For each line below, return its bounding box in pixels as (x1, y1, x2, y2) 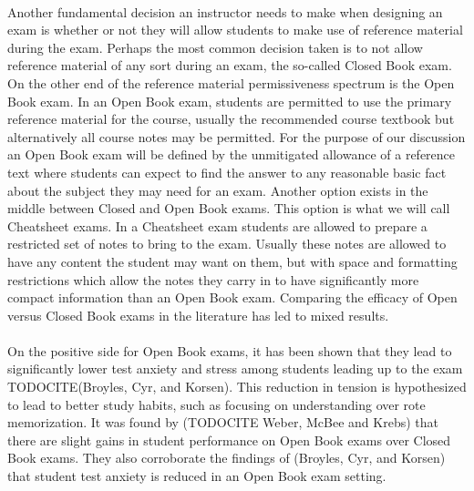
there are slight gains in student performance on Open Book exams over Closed (7, 430, 451, 449)
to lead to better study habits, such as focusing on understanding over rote (7, 394, 426, 414)
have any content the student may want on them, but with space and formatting (7, 251, 458, 271)
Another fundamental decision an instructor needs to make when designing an (7, 2, 443, 21)
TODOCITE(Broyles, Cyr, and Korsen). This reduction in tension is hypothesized (7, 377, 467, 396)
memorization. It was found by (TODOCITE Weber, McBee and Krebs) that (7, 413, 438, 432)
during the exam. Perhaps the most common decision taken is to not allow (7, 37, 423, 56)
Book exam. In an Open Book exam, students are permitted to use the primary (7, 91, 452, 110)
